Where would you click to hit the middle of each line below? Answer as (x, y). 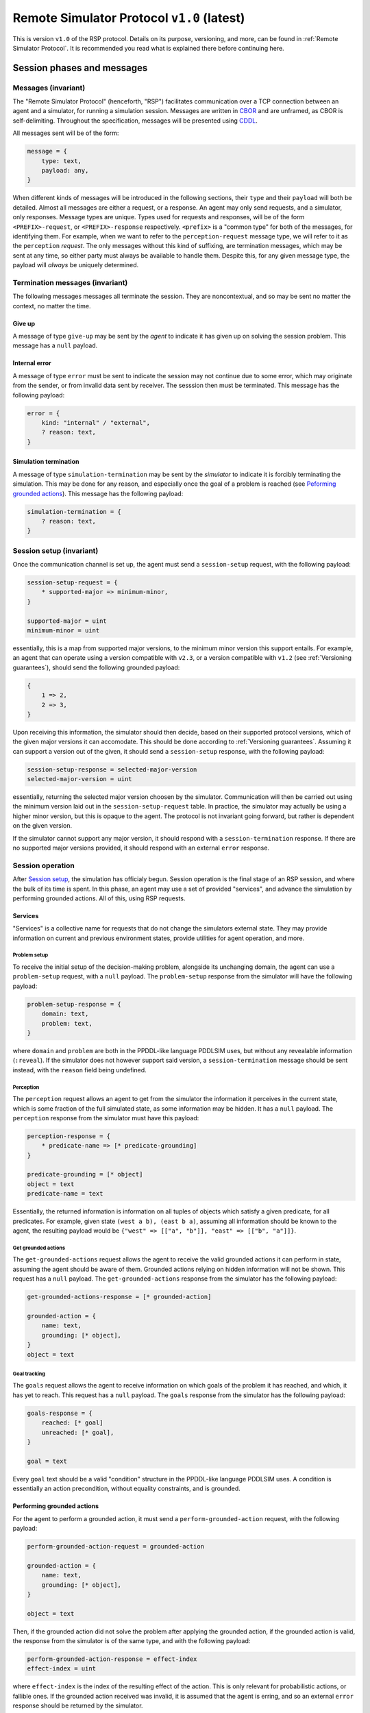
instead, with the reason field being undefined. (79, 1070)
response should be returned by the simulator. (78, 1705)
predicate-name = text (65, 1194)
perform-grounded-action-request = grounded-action (116, 1546)
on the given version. (42, 826)
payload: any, (65, 171)
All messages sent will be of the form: (66, 133)
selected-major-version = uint (80, 779)
